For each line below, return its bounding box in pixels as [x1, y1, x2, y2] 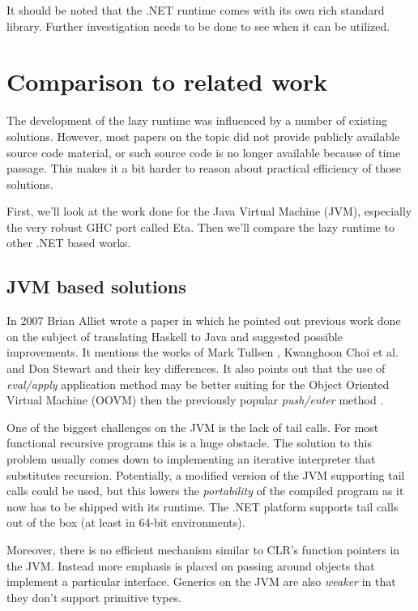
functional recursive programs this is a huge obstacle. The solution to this [6, 434, 373, 451]
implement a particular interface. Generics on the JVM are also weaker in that [6, 573, 396, 590]
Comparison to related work [6, 65, 327, 98]
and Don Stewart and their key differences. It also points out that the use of [6, 360, 386, 377]
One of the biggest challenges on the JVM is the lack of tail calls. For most [6, 418, 379, 435]
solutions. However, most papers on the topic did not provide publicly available [6, 127, 400, 144]
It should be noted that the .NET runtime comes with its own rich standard [6, 2, 385, 18]
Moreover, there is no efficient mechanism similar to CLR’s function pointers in [6, 540, 400, 558]
